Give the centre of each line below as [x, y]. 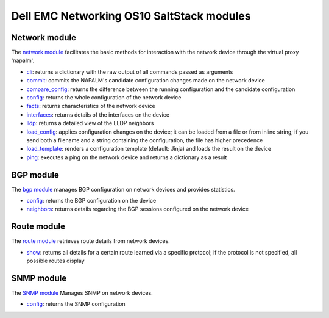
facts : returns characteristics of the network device [91, 106]
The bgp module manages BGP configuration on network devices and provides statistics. [123, 189]
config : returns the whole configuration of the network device [104, 98]
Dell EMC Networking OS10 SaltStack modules [131, 16]
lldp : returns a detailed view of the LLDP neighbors [90, 123]
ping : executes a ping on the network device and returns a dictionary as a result [127, 157]
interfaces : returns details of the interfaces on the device [98, 114]
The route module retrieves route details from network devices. [90, 241]
